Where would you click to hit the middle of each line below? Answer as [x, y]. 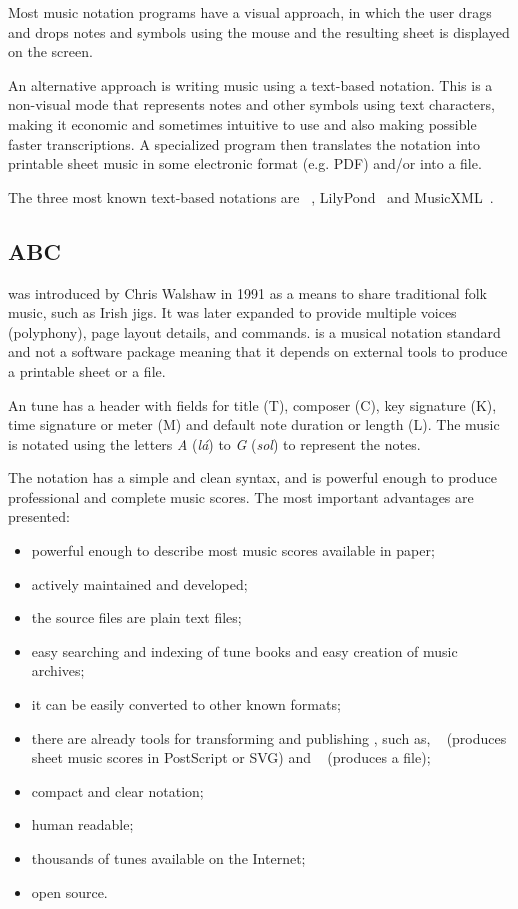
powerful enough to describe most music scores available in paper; [233, 550]
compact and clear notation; [117, 790]
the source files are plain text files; [136, 617]
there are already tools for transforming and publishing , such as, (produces [269, 737]
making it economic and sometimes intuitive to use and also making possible [242, 123]
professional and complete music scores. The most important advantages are [241, 496]
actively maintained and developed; [139, 583]
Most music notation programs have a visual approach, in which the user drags [250, 12]
